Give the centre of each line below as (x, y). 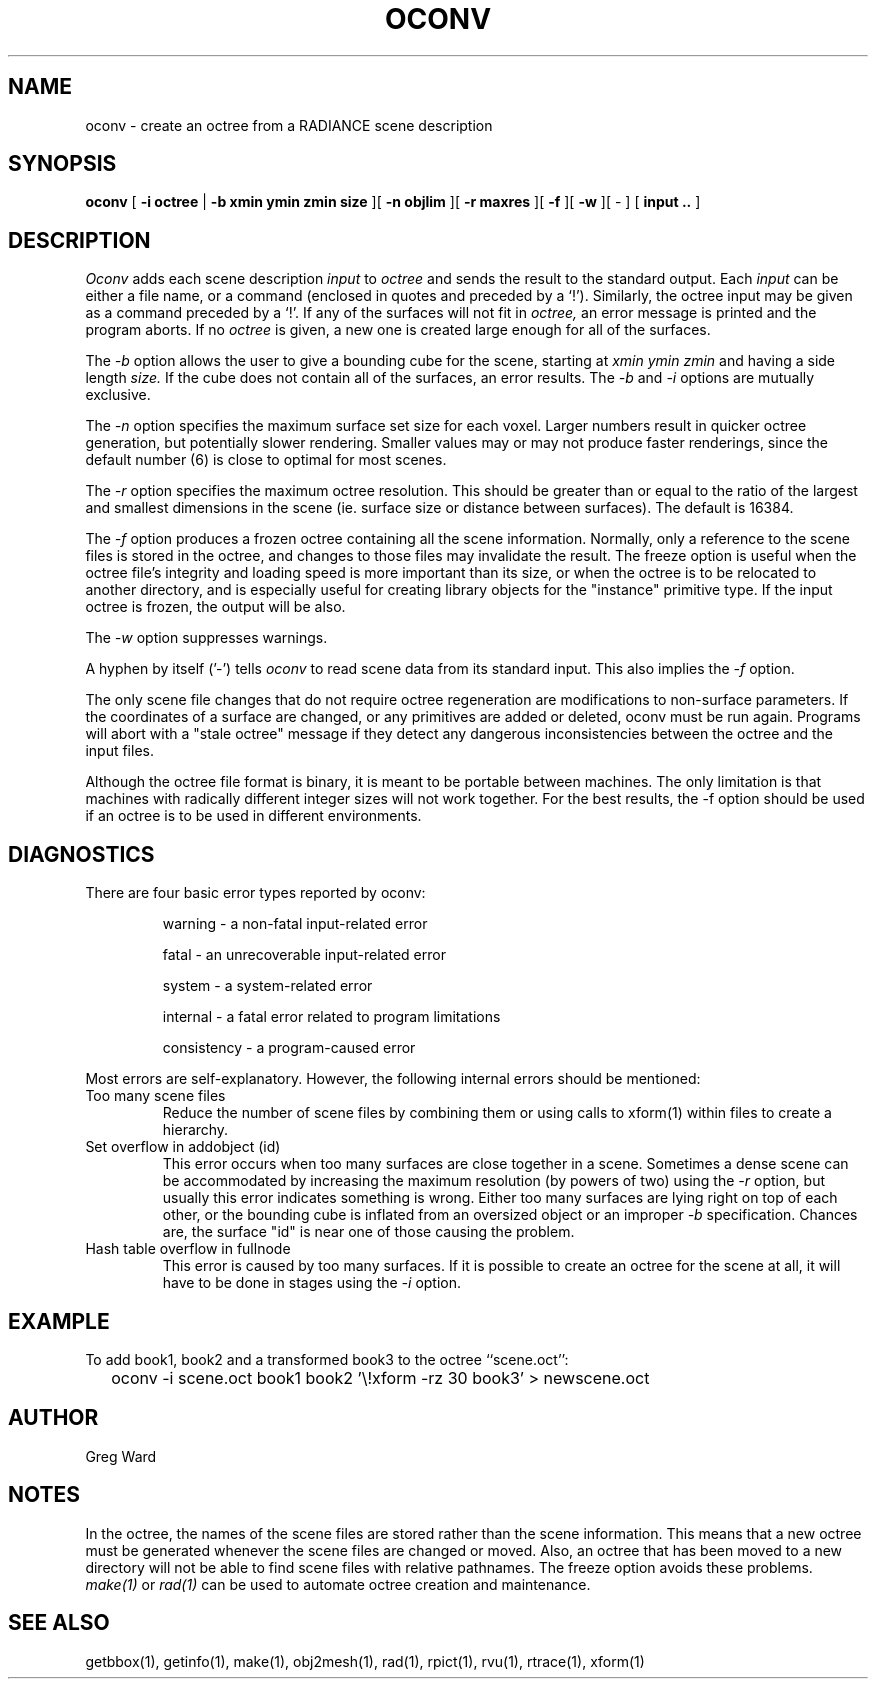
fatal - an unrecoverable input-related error (304, 955)
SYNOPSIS (62, 164)
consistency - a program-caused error (289, 1048)
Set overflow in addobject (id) (183, 1147)
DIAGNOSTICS (81, 854)
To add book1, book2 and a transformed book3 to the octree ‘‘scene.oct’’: (327, 1359)
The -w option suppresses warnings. (206, 638)
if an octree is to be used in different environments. (253, 816)
